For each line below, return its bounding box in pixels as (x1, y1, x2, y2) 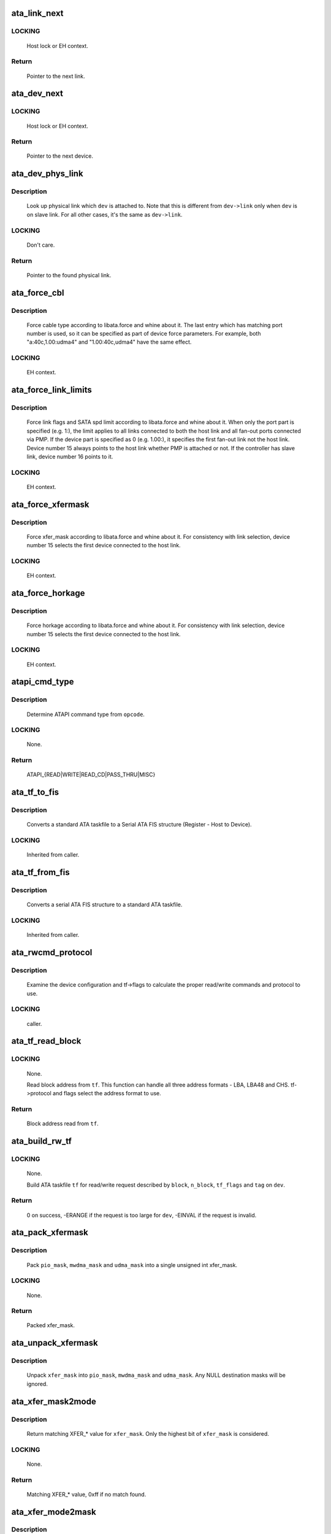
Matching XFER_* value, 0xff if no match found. (26, 1490, 146, 1498)
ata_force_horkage (11, 588, 85, 598)
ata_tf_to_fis (11, 787, 59, 798)
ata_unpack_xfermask (11, 1338, 98, 1348)
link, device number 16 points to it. (26, 453, 113, 460)
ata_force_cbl (11, 287, 64, 298)
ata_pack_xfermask (11, 1227, 88, 1238)
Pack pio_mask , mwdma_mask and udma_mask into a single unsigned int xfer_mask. (26, 1261, 238, 1268)
